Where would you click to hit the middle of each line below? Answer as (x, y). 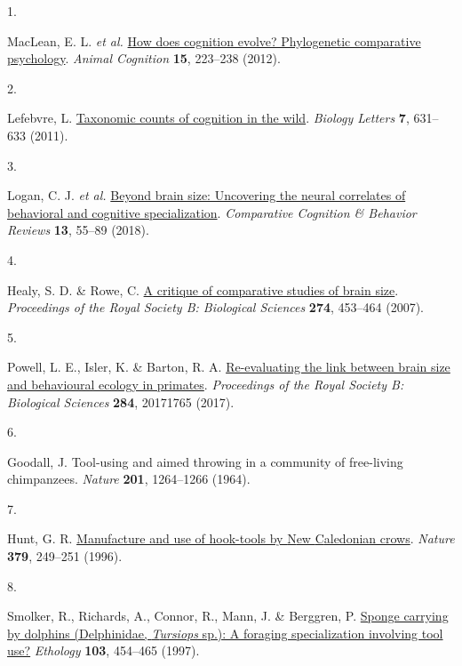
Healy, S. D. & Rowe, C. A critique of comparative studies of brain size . (203, 289)
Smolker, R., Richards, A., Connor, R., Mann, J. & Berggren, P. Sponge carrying (228, 616)
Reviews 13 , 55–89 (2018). (78, 230)
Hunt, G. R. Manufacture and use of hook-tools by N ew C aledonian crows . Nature (231, 538)
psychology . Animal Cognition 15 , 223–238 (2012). (144, 58)
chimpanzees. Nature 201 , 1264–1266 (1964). (129, 479)
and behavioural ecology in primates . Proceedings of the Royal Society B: (206, 384)
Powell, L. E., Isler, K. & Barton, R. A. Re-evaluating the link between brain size (229, 367)
